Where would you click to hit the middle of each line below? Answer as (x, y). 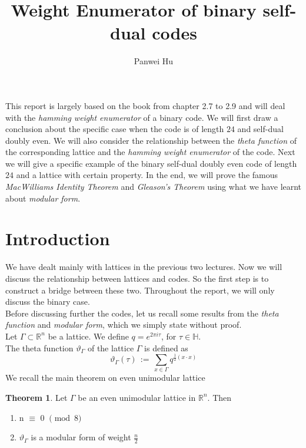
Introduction (58, 238)
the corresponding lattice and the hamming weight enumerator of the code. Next (150, 152)
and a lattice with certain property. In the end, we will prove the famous (147, 175)
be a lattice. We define (88, 336)
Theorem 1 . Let (36, 397)
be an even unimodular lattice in (137, 397)
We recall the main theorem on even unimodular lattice (105, 378)
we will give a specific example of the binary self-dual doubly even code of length (151, 163)
